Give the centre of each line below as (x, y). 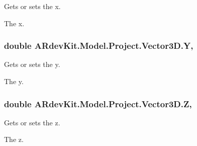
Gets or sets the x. (32, 6)
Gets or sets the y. (32, 64)
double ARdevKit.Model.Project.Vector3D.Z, (98, 103)
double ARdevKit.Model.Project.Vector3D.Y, (99, 46)
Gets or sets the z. (32, 122)
